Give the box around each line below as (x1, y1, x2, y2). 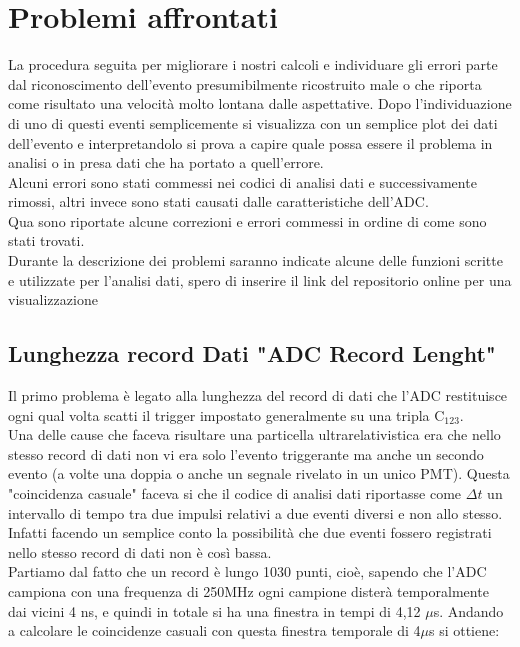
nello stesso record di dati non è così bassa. (8, 541, 272, 562)
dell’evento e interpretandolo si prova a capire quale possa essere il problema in (8, 132, 493, 153)
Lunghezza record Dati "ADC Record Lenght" (8, 338, 496, 369)
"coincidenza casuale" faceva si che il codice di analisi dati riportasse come (8, 483, 462, 504)
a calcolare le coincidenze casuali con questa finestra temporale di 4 (8, 620, 421, 641)
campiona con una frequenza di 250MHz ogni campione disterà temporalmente (8, 580, 489, 601)
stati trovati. (8, 230, 85, 251)
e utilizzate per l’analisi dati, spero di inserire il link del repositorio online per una (8, 269, 512, 290)
